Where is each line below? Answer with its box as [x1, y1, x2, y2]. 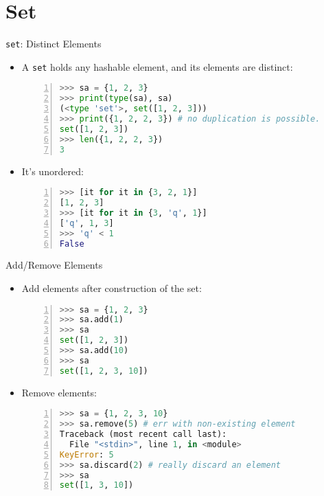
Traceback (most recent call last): [59, 429, 227, 440]
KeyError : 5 [59, 449, 114, 460]
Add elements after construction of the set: [21, 281, 202, 295]
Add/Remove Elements [5, 258, 103, 272]
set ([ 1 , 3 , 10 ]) [59, 480, 134, 491]
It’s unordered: [21, 164, 84, 178]
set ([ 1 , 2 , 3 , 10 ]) [59, 365, 148, 376]
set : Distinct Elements [5, 36, 102, 51]
